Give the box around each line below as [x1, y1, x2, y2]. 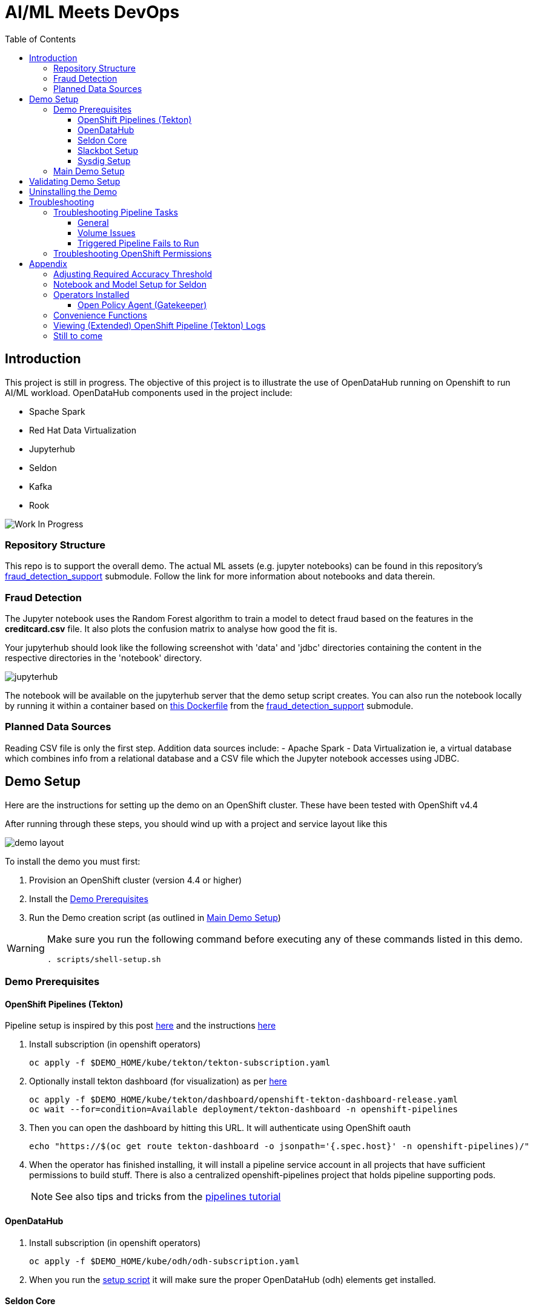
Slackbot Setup [78, 145, 138, 156]
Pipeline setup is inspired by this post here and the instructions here [5, 1020, 276, 1031]
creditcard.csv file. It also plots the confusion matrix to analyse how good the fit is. [5, 624, 337, 635]
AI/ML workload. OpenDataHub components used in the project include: [5, 387, 293, 398]
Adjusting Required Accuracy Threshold [53, 268, 213, 279]
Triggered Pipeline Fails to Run [78, 237, 199, 248]
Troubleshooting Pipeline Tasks [53, 206, 178, 217]
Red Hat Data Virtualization [29, 424, 136, 435]
